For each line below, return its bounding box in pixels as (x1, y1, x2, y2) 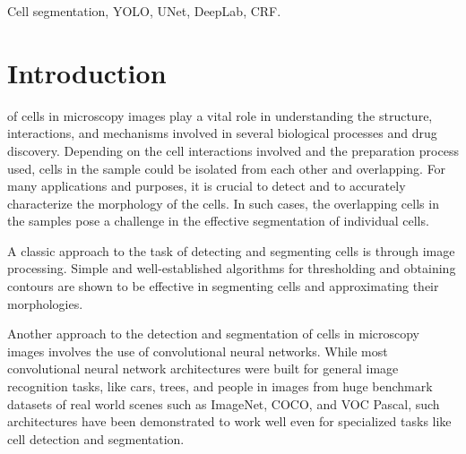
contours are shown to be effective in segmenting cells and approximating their (7, 277, 439, 296)
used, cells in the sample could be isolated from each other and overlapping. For (7, 158, 446, 177)
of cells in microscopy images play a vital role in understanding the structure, (7, 106, 433, 124)
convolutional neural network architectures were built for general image (7, 359, 399, 378)
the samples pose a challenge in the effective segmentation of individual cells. (7, 211, 429, 230)
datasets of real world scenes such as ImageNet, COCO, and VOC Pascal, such (7, 394, 440, 413)
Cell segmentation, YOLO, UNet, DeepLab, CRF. (7, 2, 281, 20)
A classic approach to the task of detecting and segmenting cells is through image (7, 241, 455, 260)
